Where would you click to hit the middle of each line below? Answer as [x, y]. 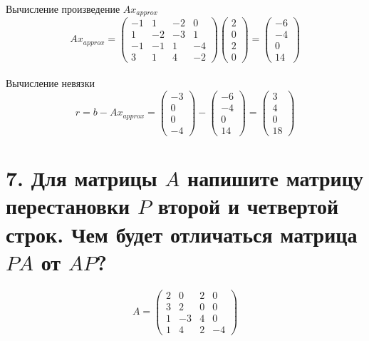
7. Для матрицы [82, 178]
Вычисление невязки [50, 83]
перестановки [68, 206]
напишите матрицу [275, 178]
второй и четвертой [248, 206]
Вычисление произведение [63, 9]
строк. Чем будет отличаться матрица [182, 234]
